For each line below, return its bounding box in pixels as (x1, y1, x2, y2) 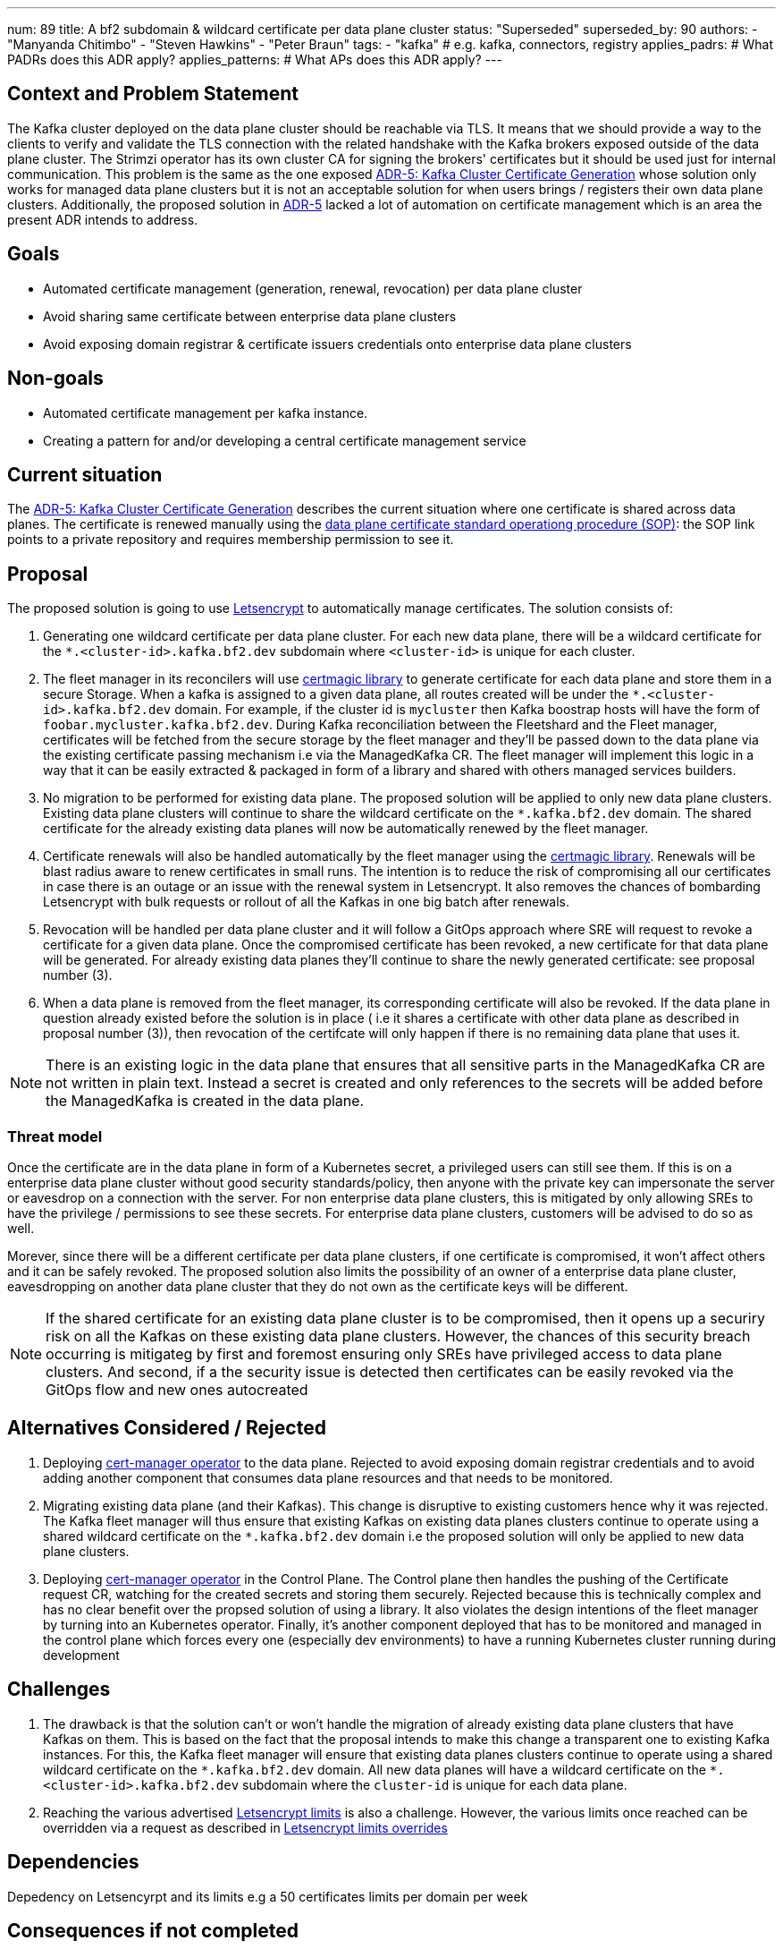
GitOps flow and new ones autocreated (46, 1380, 308, 1399)
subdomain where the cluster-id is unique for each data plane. (242, 1776, 627, 1792)
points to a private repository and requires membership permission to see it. (7, 532, 454, 548)
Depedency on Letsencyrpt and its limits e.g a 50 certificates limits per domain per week (7, 1888, 528, 1904)
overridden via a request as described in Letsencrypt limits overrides (43, 1819, 448, 1835)
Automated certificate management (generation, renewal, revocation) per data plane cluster (43, 280, 583, 296)
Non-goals (7, 367, 104, 390)
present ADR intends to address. (7, 211, 198, 227)
